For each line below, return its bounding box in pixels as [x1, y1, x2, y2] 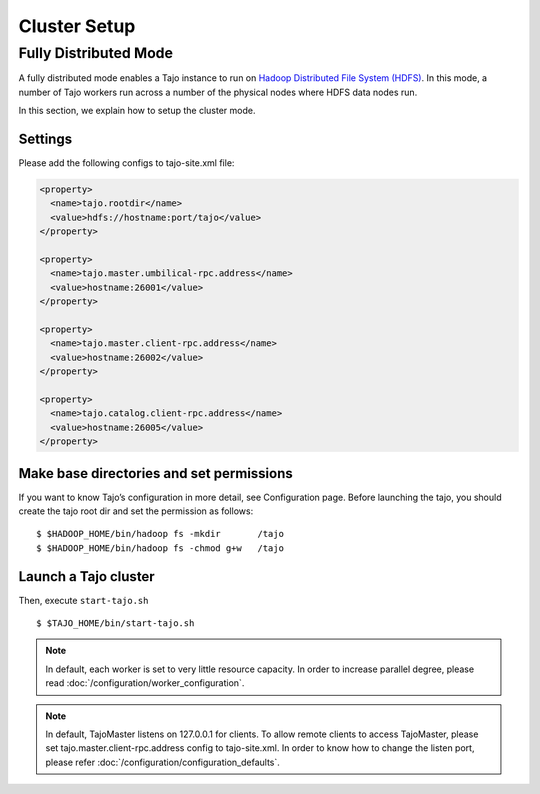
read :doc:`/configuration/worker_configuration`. [45, 677, 245, 689]
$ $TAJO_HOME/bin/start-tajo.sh [36, 618, 195, 629]
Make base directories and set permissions [18, 465, 294, 482]
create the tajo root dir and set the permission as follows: [18, 505, 254, 517]
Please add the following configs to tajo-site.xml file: [18, 157, 235, 169]
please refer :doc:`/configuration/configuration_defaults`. [45, 756, 280, 768]
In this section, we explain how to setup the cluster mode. [18, 105, 256, 117]
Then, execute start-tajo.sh [18, 594, 149, 606]
